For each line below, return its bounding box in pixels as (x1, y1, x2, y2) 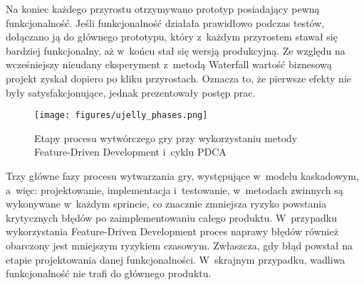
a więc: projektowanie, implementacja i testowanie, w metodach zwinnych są (6, 182, 343, 197)
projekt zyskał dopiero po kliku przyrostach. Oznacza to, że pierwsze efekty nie (6, 70, 351, 85)
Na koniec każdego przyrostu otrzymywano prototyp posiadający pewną (6, 1, 320, 16)
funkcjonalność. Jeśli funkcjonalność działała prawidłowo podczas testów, (6, 15, 325, 30)
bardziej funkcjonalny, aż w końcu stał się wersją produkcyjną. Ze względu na (6, 43, 345, 58)
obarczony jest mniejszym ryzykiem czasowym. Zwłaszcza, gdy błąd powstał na (6, 237, 353, 252)
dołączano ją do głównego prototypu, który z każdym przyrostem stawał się (6, 29, 338, 44)
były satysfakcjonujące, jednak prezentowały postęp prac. (6, 85, 256, 100)
